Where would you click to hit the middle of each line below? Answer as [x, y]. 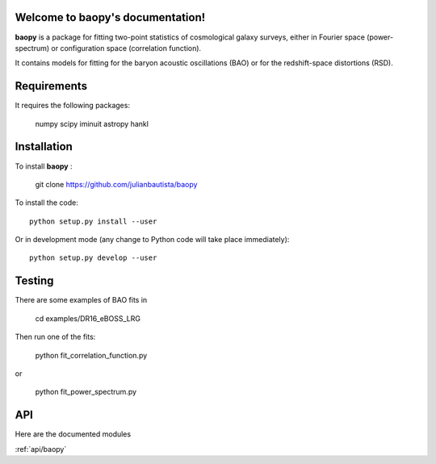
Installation [44, 146]
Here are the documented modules [73, 434]
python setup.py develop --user [93, 258]
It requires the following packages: [73, 106]
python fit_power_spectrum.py [86, 392]
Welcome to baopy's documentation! [110, 17]
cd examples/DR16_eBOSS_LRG [88, 318]
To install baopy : [44, 166]
